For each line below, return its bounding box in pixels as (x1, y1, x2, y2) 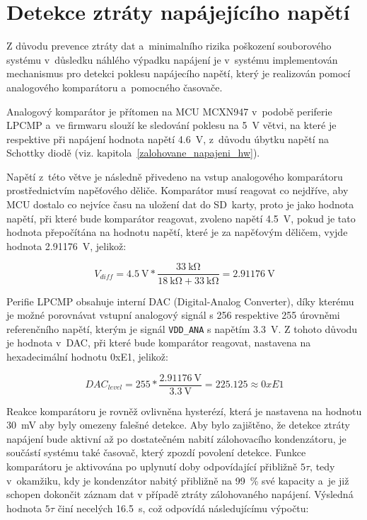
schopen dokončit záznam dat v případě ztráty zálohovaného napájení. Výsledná (6, 487, 354, 502)
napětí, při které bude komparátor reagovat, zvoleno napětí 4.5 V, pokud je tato (6, 210, 356, 225)
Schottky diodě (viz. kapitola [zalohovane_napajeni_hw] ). (6, 145, 260, 160)
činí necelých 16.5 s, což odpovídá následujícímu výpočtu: (57, 500, 309, 515)
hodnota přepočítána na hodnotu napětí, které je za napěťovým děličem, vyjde (6, 225, 348, 239)
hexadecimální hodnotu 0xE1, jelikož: (6, 349, 168, 363)
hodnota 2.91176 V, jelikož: (6, 238, 127, 253)
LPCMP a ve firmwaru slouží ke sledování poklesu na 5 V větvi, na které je (6, 118, 337, 132)
